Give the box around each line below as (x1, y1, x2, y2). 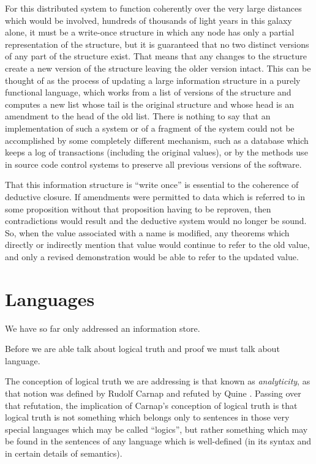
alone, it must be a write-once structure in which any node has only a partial (5, 26, 295, 39)
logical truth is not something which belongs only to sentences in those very (5, 411, 290, 424)
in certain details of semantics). (5, 446, 122, 459)
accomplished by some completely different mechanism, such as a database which (5, 133, 309, 146)
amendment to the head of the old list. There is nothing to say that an (5, 110, 271, 122)
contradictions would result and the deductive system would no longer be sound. (5, 214, 307, 227)
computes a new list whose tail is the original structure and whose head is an (5, 97, 294, 110)
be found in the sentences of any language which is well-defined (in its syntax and (5, 435, 312, 447)
